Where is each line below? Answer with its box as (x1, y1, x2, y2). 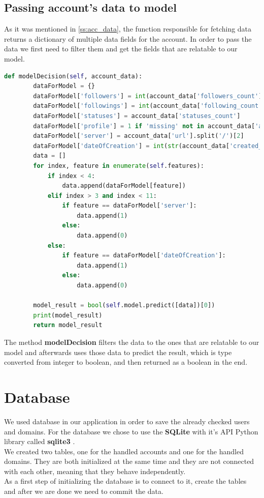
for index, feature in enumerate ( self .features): (33, 162, 204, 169)
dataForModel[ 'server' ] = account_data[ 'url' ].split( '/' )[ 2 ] (33, 132, 244, 140)
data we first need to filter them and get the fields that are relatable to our (4, 43, 238, 54)
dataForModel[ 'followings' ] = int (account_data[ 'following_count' (33, 102, 262, 110)
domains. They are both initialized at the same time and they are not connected (4, 456, 254, 466)
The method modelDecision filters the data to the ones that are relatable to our (4, 337, 259, 347)
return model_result (33, 321, 103, 329)
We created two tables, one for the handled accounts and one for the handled (4, 446, 244, 456)
